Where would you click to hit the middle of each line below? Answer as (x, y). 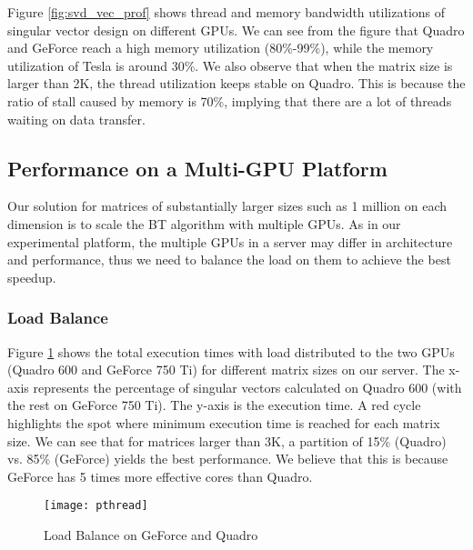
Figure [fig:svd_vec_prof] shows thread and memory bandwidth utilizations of (226, 12)
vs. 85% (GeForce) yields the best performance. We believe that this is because (228, 459)
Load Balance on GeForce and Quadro (151, 534)
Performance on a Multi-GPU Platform (197, 168)
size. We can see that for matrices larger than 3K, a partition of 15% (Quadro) (227, 440)
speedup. (32, 277)
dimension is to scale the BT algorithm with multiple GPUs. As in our (204, 223)
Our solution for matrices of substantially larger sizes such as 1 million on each (227, 206)
